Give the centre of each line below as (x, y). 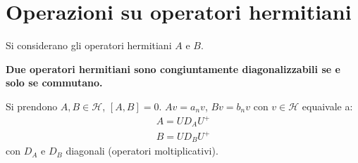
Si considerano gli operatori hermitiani (89, 45)
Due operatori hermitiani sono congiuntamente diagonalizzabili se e (173, 69)
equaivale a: (327, 106)
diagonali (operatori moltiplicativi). (142, 151)
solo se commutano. (54, 83)
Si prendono (32, 106)
